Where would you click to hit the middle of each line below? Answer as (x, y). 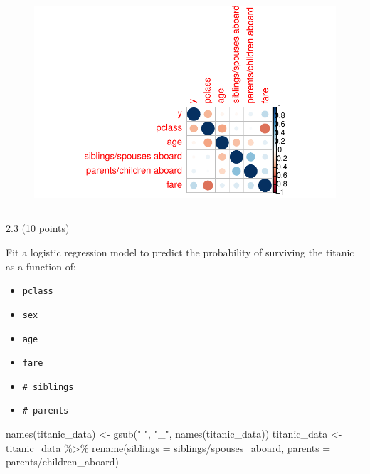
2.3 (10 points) (38, 228)
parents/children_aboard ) (62, 462)
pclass (38, 291)
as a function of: (41, 266)
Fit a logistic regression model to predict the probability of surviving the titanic (180, 252)
